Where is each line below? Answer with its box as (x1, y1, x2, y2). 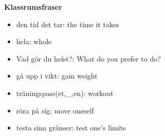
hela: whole (16, 36, 52, 47)
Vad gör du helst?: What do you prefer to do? (16, 53, 161, 64)
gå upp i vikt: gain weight (16, 70, 98, 81)
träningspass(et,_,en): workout (16, 87, 114, 98)
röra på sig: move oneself (16, 105, 94, 115)
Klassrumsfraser (4, 2, 62, 12)
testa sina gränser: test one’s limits (16, 122, 126, 133)
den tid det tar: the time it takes (16, 18, 119, 29)
